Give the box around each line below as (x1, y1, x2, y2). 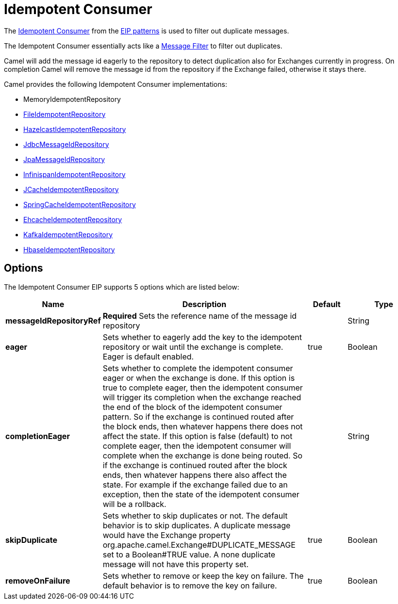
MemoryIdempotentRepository (23, 95, 121, 103)
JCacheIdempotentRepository (23, 185, 119, 194)
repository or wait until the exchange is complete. (102, 342, 283, 352)
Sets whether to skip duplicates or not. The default (102, 510, 288, 521)
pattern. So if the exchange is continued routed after (102, 411, 294, 422)
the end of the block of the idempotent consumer (102, 402, 282, 412)
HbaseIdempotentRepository (23, 245, 115, 254)
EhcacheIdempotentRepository (23, 215, 122, 224)
